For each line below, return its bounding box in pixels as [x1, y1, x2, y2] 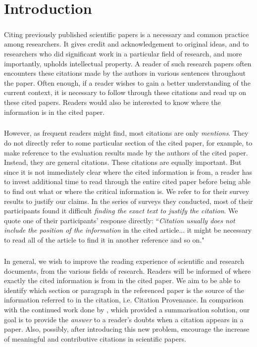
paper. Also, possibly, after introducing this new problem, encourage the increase [4, 324, 250, 334]
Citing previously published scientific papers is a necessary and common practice [4, 29, 249, 39]
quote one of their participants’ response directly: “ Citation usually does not [4, 215, 235, 225]
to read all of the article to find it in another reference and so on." [4, 235, 205, 245]
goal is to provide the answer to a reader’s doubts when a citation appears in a [4, 314, 244, 324]
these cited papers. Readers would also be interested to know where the [4, 97, 221, 107]
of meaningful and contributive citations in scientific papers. [4, 333, 186, 344]
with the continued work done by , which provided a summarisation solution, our [4, 304, 250, 314]
